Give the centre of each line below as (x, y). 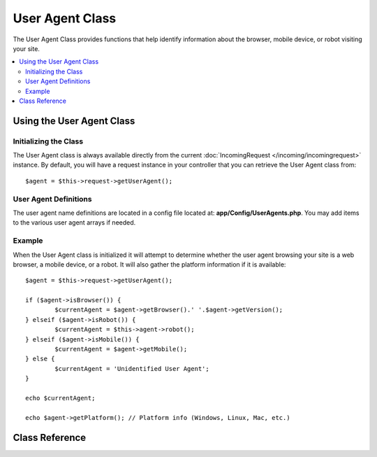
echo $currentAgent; (60, 398)
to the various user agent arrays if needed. (74, 223)
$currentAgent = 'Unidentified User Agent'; (132, 368)
